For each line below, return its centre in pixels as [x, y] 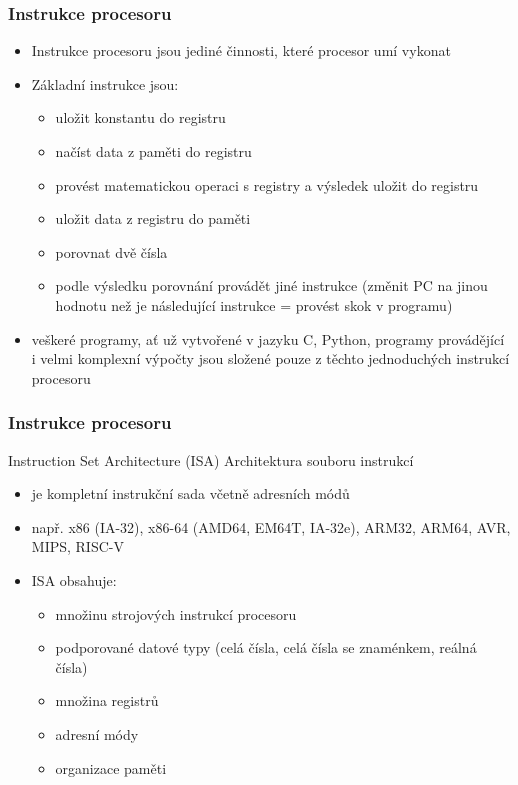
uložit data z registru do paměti [153, 218]
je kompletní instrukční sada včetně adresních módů [190, 493]
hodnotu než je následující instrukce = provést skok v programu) [254, 304]
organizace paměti [111, 767]
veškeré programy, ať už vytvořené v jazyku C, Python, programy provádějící [268, 338]
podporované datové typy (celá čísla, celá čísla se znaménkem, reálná [266, 647]
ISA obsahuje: [74, 579]
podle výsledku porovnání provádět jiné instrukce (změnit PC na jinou [271, 285]
